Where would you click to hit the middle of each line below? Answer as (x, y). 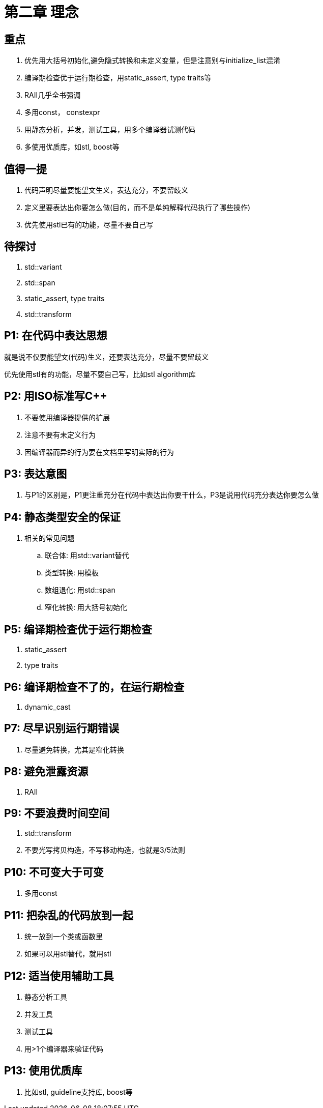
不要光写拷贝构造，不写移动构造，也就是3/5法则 (105, 850)
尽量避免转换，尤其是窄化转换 (74, 749)
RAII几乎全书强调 (53, 95)
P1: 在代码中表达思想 (56, 336)
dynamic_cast (48, 707)
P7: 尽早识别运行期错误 (62, 728)
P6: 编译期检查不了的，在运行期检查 (94, 687)
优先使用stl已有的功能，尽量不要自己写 (89, 225)
